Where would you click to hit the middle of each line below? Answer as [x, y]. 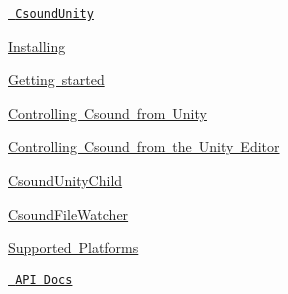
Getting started [56, 79]
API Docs [44, 279]
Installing [37, 45]
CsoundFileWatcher [68, 213]
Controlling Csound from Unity [107, 112]
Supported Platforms [73, 247]
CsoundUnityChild [65, 180]
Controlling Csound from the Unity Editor [144, 146]
